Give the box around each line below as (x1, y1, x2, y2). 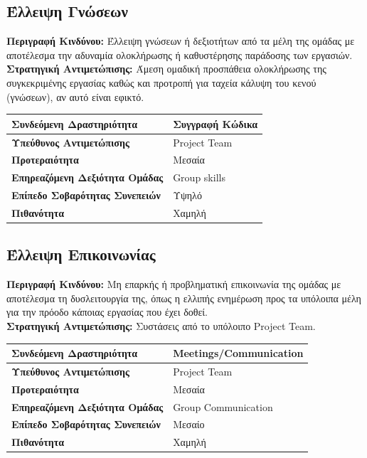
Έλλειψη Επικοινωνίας (6, 243, 156, 265)
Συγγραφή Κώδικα (173, 116, 258, 131)
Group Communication (173, 399, 273, 414)
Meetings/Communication (173, 346, 304, 361)
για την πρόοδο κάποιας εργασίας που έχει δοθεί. (6, 304, 208, 319)
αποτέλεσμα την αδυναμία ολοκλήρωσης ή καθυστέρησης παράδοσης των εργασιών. (6, 47, 353, 62)
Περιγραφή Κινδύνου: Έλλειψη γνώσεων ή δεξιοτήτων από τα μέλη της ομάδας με (6, 33, 355, 48)
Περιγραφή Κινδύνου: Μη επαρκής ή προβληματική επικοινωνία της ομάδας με (6, 277, 341, 292)
